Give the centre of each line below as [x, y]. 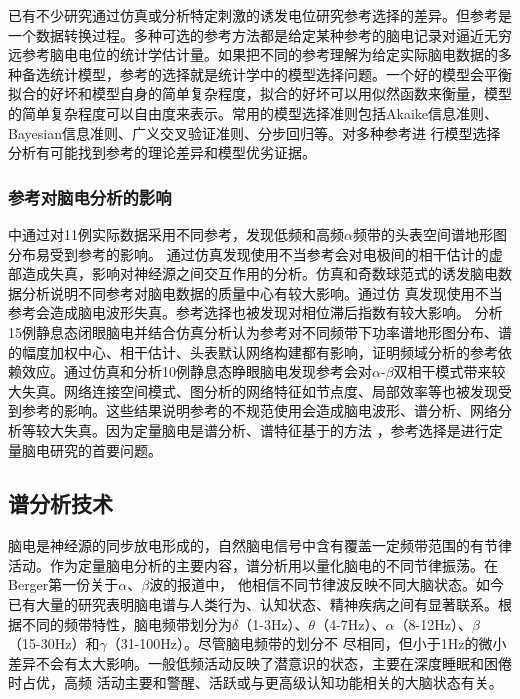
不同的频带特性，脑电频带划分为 [126, 623]
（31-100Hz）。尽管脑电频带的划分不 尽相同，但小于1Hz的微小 [306, 643]
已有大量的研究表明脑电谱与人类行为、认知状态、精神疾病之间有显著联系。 [253, 604]
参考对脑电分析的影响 [90, 196]
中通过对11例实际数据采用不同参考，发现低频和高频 [176, 233]
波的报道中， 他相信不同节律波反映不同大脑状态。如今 [326, 584]
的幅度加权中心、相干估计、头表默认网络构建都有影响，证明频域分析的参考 [253, 351]
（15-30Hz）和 [54, 643]
